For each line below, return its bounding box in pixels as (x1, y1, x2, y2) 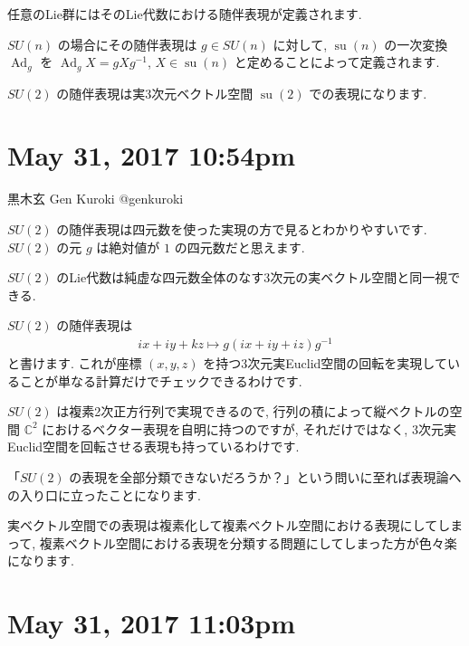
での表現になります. (309, 83, 427, 102)
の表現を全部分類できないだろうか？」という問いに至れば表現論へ (69, 468, 462, 486)
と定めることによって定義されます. (234, 52, 440, 71)
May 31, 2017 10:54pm (7, 137, 296, 174)
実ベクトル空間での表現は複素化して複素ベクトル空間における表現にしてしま (7, 516, 464, 535)
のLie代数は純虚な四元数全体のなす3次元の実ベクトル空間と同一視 (56, 268, 448, 287)
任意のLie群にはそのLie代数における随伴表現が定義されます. (7, 5, 362, 23)
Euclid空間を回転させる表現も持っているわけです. (7, 437, 300, 456)
